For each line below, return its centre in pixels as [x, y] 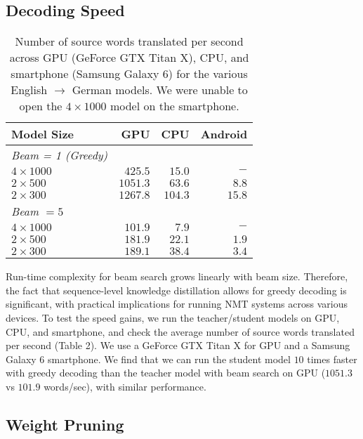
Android [224, 134]
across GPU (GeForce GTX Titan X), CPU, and [129, 58]
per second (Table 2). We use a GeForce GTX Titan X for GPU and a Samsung [178, 345]
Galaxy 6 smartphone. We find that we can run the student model [148, 359]
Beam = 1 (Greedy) [60, 155]
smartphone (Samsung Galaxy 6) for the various [129, 74]
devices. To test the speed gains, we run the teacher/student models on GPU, [173, 317]
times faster [332, 359]
